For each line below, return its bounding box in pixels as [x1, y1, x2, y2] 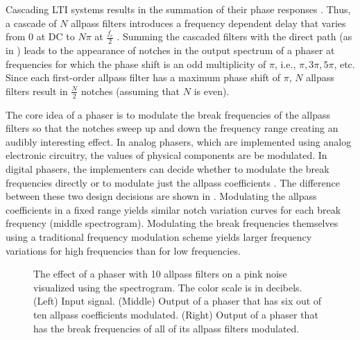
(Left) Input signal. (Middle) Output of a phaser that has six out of [33, 294, 322, 308]
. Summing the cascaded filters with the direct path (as [117, 29, 352, 44]
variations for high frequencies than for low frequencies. [6, 243, 241, 257]
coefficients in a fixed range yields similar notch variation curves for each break [6, 202, 341, 216]
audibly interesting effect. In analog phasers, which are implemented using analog [6, 134, 352, 148]
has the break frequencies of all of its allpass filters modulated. [33, 321, 300, 335]
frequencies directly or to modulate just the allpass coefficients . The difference [6, 175, 340, 189]
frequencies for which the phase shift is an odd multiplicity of [6, 56, 266, 71]
